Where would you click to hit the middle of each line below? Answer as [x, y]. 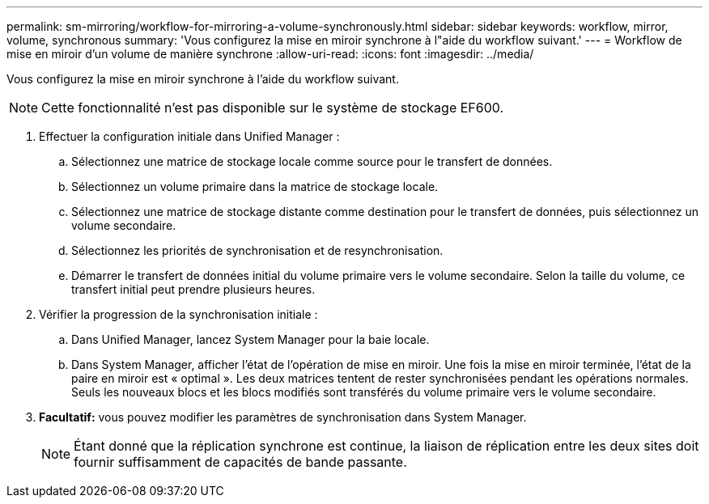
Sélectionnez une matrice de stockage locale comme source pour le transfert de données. [312, 161]
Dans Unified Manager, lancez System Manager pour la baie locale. [250, 339]
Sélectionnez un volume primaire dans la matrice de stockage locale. [255, 186]
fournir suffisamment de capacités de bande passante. [240, 462]
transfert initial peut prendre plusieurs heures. [193, 289]
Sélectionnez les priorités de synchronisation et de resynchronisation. [257, 250]
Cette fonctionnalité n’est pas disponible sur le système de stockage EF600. [273, 108]
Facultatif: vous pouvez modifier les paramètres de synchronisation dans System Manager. [283, 417]
